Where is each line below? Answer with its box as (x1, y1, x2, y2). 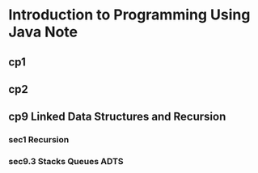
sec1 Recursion (8, 134, 70, 146)
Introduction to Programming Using (8, 6, 251, 24)
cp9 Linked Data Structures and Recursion (8, 110, 226, 124)
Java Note (8, 23, 78, 41)
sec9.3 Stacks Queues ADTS (8, 156, 124, 167)
